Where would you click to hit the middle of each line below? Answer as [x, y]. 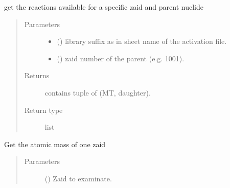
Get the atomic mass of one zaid [55, 144]
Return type [43, 110]
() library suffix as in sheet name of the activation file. [142, 41]
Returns [37, 75]
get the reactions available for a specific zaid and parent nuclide [104, 7]
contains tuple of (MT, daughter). [98, 92]
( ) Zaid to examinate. [78, 178]
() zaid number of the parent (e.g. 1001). [121, 58]
